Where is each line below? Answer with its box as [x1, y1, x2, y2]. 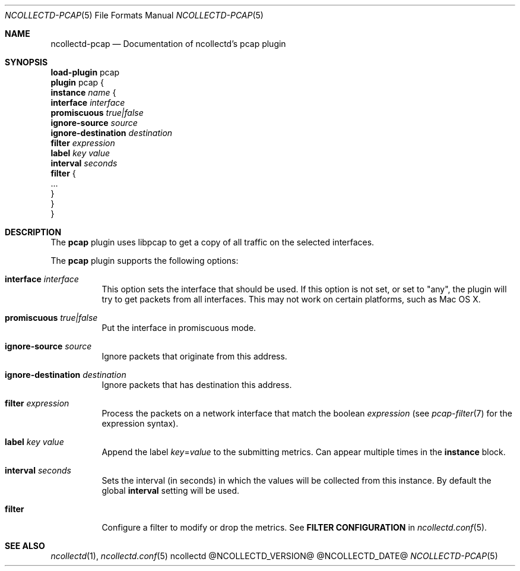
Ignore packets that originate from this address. [102, 351, 287, 361]
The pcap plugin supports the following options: [50, 255, 239, 266]
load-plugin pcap [50, 67, 120, 77]
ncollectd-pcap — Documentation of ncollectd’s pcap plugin [50, 39, 286, 49]
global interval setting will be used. [102, 485, 240, 496]
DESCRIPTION [5, 227, 62, 237]
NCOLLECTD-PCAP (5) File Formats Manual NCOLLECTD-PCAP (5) [5, 10, 264, 20]
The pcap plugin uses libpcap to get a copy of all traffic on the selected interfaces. [50, 237, 375, 247]
